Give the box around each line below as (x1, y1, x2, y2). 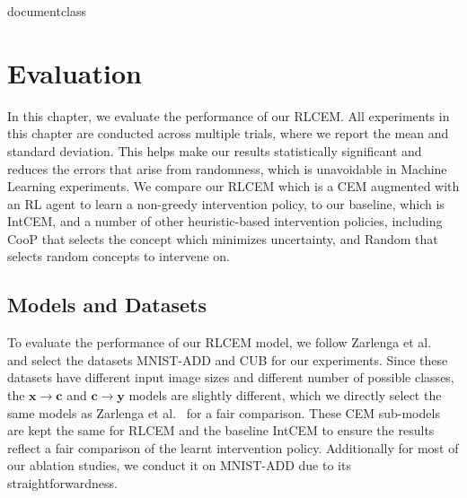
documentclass (7, 2, 87, 20)
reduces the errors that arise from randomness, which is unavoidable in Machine (7, 159, 447, 178)
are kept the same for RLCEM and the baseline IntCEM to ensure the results (7, 421, 435, 440)
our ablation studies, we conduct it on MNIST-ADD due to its (7, 456, 351, 475)
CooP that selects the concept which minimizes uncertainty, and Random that (7, 229, 438, 248)
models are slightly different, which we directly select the (128, 386, 442, 405)
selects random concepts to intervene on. (7, 247, 230, 266)
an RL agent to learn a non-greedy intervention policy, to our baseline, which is (7, 194, 445, 213)
